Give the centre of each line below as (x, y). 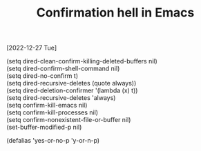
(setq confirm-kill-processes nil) (52, 112)
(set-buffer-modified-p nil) (44, 127)
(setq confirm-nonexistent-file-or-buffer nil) (69, 120)
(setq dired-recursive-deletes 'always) (61, 98)
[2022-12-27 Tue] (31, 48)
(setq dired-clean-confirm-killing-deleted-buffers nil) (82, 61)
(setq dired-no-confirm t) (42, 76)
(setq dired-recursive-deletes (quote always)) (71, 83)
